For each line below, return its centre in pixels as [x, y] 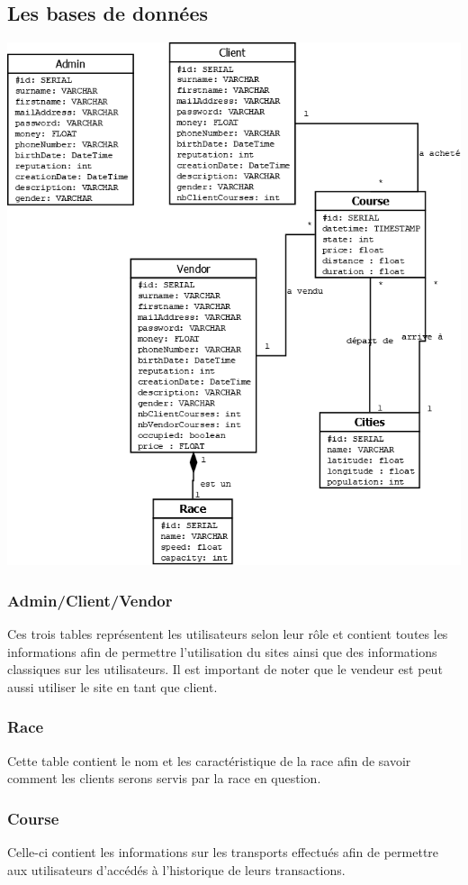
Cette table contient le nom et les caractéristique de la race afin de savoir [209, 760]
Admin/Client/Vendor [90, 600]
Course [33, 818]
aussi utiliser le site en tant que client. [112, 686]
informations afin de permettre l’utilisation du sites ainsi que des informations [222, 651]
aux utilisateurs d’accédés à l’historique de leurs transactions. [176, 869]
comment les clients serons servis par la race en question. [164, 778]
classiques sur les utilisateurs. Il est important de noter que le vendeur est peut [225, 669]
